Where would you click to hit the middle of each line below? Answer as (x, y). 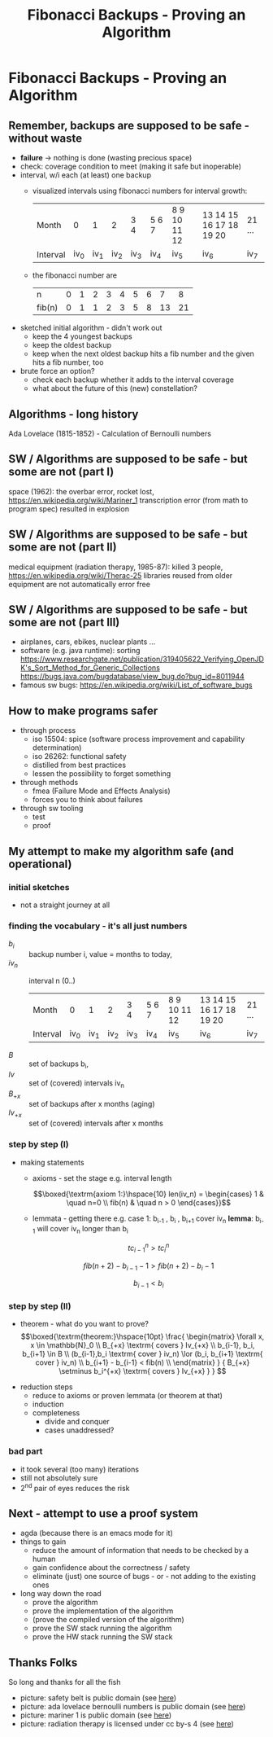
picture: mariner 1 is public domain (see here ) (96, 1715)
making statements (52, 1162)
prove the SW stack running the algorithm (102, 1628)
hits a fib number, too (68, 362)
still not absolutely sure (59, 1478)
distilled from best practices (79, 765)
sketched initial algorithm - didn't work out (91, 328)
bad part (26, 1451)
